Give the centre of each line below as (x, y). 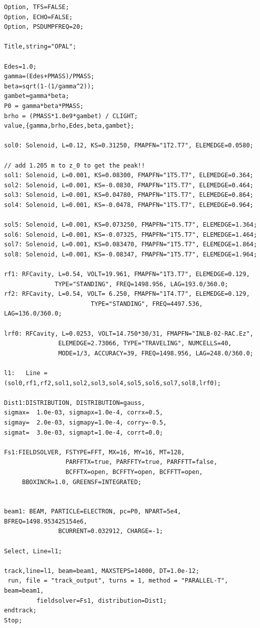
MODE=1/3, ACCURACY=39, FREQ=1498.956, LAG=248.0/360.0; (156, 353)
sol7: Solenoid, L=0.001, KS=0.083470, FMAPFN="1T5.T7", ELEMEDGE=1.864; (131, 245)
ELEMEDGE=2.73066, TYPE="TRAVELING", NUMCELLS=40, (145, 344)
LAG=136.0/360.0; (33, 314)
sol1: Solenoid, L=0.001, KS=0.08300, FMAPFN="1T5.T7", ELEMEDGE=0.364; (129, 175)
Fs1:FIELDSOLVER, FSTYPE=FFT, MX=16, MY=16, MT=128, (94, 452)
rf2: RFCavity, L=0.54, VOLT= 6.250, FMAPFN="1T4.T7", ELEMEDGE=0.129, (127, 294)
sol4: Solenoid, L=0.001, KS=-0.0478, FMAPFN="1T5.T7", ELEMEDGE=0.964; (129, 205)
